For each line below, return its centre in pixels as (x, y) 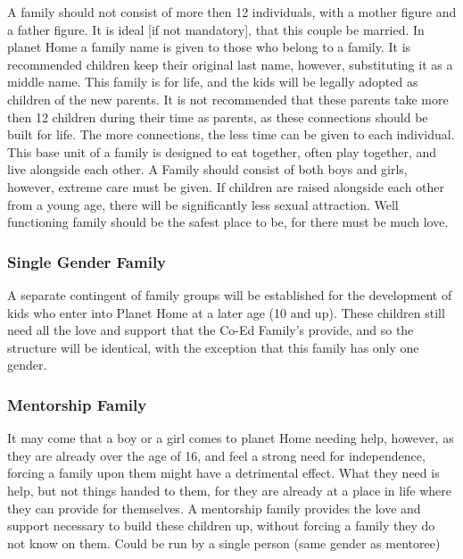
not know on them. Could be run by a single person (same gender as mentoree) (224, 542)
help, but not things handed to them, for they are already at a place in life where (230, 490)
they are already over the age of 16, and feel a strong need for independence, (216, 455)
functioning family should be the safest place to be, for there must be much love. (228, 222)
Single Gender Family (87, 261)
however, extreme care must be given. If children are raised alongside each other (226, 186)
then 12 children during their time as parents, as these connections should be (218, 117)
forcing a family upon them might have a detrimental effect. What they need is (223, 473)
